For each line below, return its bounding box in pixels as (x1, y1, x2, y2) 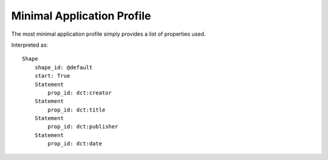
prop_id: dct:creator (47, 89, 112, 96)
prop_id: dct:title (47, 106, 106, 113)
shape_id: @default (34, 64, 93, 71)
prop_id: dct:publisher (47, 123, 118, 130)
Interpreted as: (11, 41, 49, 48)
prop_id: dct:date (47, 140, 103, 147)
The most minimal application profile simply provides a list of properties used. (11, 30, 206, 38)
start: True (34, 73, 70, 79)
